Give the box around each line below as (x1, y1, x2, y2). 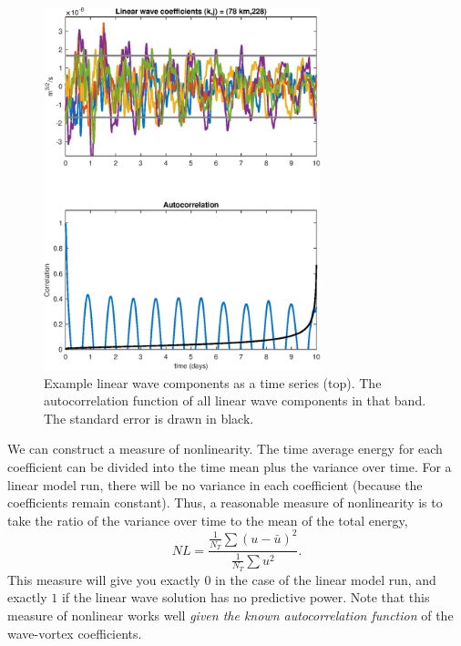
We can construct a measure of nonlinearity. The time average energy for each (7, 439, 443, 458)
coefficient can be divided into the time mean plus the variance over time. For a (7, 457, 452, 477)
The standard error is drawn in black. (44, 408, 254, 427)
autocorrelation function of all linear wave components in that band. (44, 391, 426, 410)
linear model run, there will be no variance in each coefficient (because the (7, 475, 423, 494)
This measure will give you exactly (7, 569, 200, 589)
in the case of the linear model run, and (215, 569, 436, 589)
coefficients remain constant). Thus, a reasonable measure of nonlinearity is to (7, 493, 443, 512)
